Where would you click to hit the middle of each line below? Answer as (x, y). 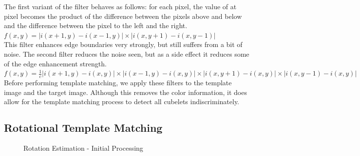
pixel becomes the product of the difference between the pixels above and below (123, 16)
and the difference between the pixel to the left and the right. (96, 25)
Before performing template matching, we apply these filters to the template (118, 82)
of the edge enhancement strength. (55, 63)
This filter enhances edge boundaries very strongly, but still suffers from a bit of (123, 44)
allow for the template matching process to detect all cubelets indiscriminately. (122, 101)
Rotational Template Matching (83, 128)
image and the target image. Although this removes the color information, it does (125, 92)
